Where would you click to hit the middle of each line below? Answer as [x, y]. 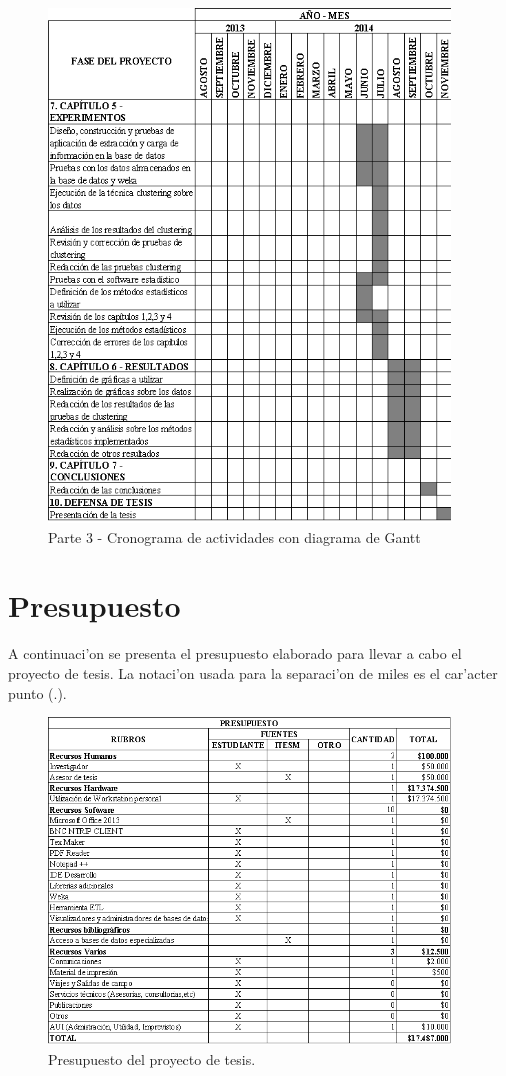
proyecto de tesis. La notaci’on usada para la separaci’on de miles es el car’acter [253, 672]
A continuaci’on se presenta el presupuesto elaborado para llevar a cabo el [235, 653]
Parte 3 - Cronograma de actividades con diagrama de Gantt [234, 536]
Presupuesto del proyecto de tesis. [152, 1058]
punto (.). [37, 692]
